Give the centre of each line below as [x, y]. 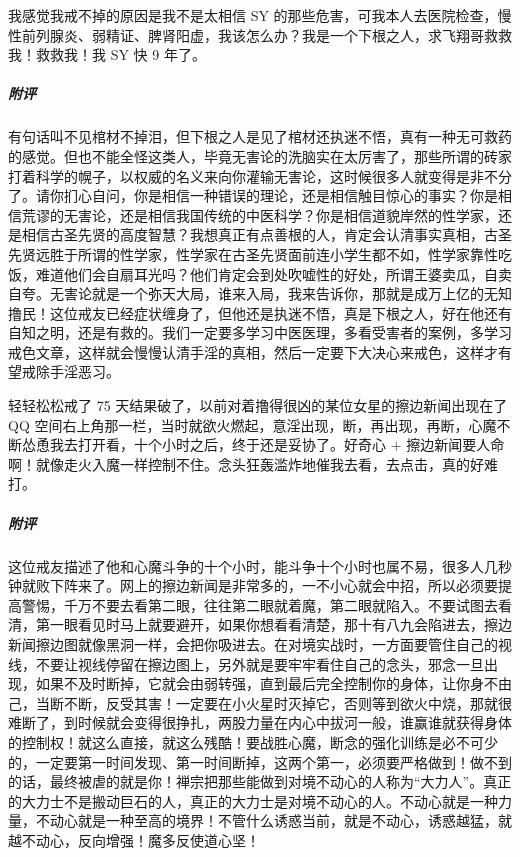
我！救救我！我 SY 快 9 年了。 [107, 54]
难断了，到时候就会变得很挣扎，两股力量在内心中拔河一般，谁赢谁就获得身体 [260, 722]
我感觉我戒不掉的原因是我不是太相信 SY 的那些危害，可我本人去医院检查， [253, 15]
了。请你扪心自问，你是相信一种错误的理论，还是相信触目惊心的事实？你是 [253, 195]
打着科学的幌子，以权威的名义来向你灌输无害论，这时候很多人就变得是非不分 [260, 175]
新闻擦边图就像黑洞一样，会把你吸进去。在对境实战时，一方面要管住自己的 [253, 643]
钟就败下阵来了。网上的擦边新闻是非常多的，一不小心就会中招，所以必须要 [253, 585]
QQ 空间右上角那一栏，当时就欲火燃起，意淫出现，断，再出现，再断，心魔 [252, 424]
